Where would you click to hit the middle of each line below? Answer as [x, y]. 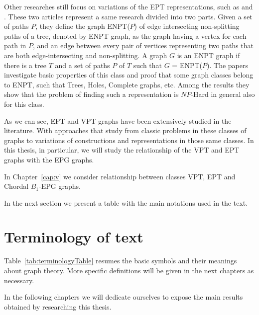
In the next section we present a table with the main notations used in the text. [126, 202]
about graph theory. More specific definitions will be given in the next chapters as [129, 270]
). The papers [227, 65]
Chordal [16, 186]
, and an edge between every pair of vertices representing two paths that [143, 45]
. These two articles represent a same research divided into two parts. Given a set [128, 16]
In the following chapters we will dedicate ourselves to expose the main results [124, 297]
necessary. [19, 280]
